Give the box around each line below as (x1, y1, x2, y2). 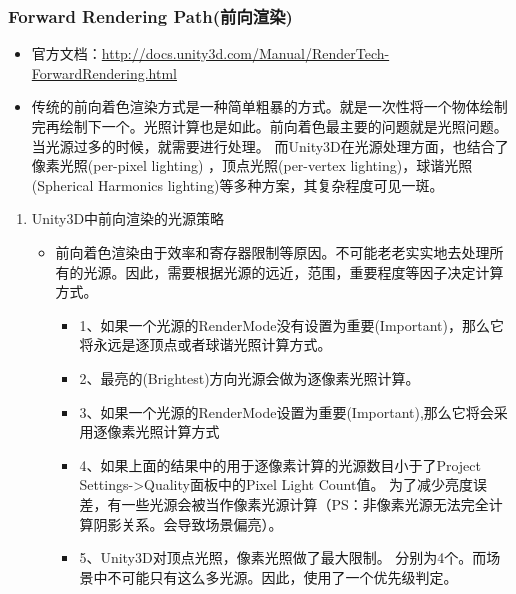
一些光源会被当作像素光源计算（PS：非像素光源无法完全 (121, 493, 489, 514)
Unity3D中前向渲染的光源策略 (31, 208, 225, 229)
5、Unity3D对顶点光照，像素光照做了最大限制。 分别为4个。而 (79, 547, 487, 568)
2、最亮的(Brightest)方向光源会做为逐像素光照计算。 (79, 367, 420, 388)
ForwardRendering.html (31, 62, 178, 83)
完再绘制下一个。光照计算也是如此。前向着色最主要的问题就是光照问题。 (31, 116, 508, 136)
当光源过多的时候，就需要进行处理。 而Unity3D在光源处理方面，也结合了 (31, 135, 509, 156)
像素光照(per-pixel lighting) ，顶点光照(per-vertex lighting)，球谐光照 (31, 155, 473, 176)
